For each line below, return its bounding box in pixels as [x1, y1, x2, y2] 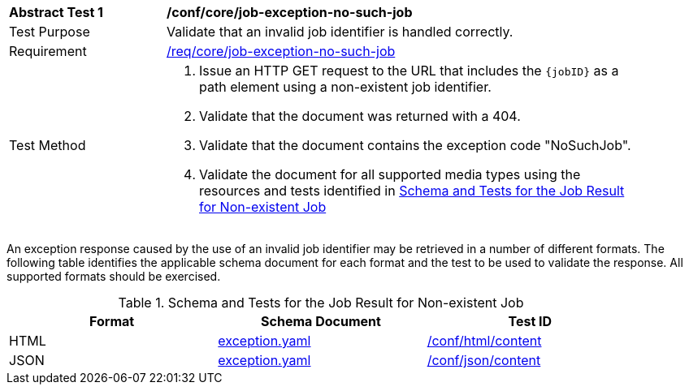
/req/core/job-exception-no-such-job [167, 43, 396, 59]
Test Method [9, 137, 86, 153]
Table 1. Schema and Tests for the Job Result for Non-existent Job [118, 294, 524, 311]
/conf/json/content [427, 352, 541, 368]
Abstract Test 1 [9, 4, 103, 20]
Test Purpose [9, 24, 90, 40]
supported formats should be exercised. [6, 269, 221, 283]
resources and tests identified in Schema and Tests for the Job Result [199, 183, 625, 199]
